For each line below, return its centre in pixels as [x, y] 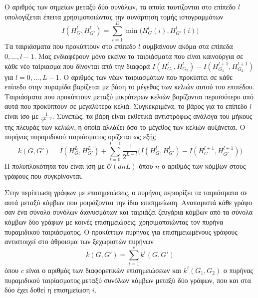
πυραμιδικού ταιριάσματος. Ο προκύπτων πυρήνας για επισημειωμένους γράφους [121, 231]
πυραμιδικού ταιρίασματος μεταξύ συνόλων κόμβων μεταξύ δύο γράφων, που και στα [128, 280]
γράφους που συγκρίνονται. [44, 175]
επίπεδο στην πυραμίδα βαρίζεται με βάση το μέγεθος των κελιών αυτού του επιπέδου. [129, 87]
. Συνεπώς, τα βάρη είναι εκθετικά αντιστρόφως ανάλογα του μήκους [152, 116]
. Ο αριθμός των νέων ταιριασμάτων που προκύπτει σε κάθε [146, 77]
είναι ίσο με [22, 116]
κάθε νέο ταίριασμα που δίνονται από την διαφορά [77, 66]
